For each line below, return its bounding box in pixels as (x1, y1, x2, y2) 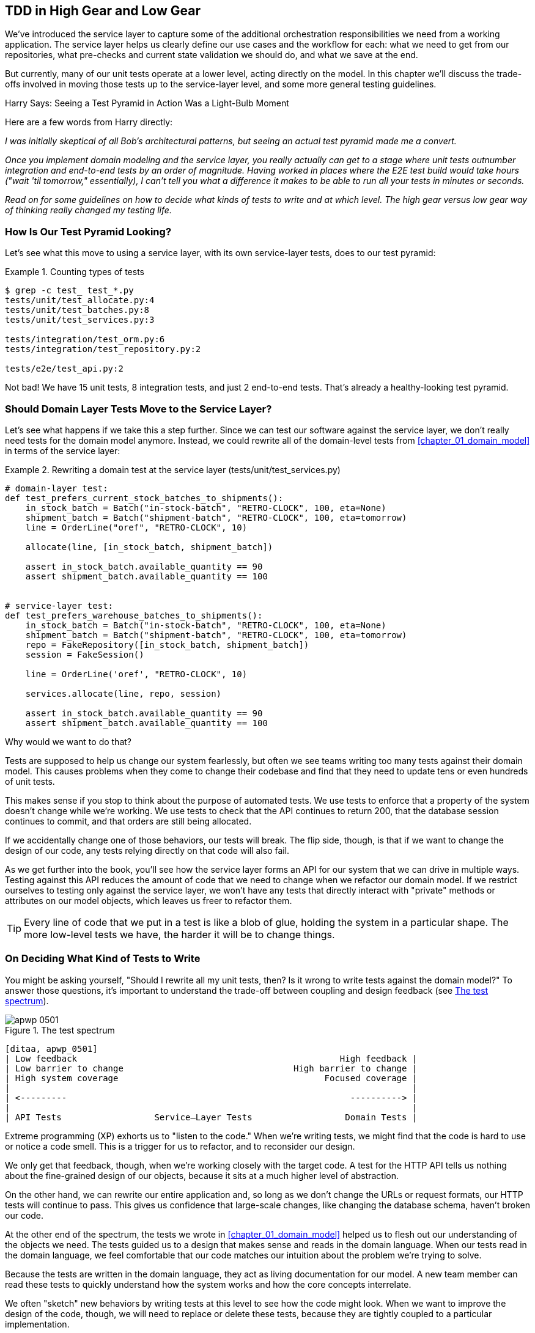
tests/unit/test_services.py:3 (5, 315, 155, 325)
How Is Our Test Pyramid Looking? (5, 225, 172, 238)
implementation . (5, 1318, 70, 1329)
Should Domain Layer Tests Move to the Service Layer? (5, 402, 272, 415)
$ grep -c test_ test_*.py (5, 285, 134, 296)
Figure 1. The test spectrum (5, 1024, 115, 1035)
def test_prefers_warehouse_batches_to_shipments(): (5, 610, 263, 620)
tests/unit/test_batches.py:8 (5, 305, 150, 315)
